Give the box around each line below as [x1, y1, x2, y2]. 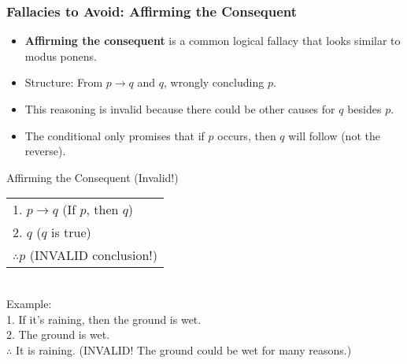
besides [347, 101, 382, 117]
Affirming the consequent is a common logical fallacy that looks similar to [24, 32, 401, 49]
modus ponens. [24, 47, 97, 64]
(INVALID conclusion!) [29, 246, 157, 265]
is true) [50, 223, 91, 242]
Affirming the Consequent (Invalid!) [6, 169, 179, 185]
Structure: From [24, 74, 103, 91]
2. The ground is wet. [6, 326, 110, 343]
